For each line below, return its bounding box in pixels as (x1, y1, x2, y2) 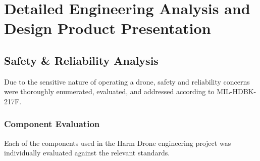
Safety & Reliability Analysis (4, 52, 159, 68)
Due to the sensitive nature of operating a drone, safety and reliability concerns (4, 76, 250, 87)
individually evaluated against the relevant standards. (4, 147, 170, 158)
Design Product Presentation (4, 18, 211, 38)
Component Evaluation (4, 117, 100, 130)
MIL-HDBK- (217, 86, 256, 97)
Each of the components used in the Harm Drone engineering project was (4, 137, 231, 148)
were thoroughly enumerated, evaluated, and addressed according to (4, 86, 215, 97)
